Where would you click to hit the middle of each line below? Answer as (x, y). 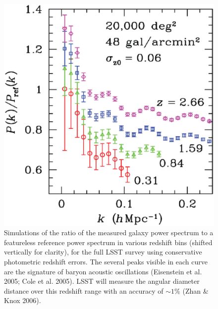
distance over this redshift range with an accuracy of (84, 290)
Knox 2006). (23, 300)
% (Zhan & (191, 290)
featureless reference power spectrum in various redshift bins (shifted (108, 242)
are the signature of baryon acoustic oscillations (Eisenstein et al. (103, 271)
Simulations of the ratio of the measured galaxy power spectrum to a (109, 232)
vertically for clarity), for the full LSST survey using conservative (103, 252)
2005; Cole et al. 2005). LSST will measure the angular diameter (102, 281)
